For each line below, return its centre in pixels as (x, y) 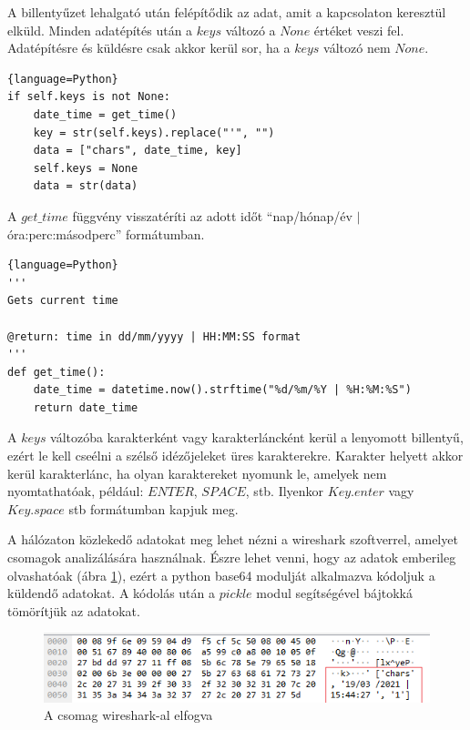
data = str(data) (86, 186)
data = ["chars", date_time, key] (138, 151)
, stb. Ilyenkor (285, 491)
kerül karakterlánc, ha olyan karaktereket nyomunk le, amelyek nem (197, 473)
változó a (250, 30)
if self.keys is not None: (89, 97)
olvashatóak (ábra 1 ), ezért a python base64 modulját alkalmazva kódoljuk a (221, 575)
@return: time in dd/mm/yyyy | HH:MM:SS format (154, 336)
